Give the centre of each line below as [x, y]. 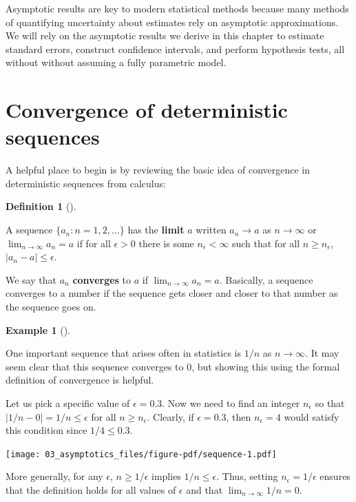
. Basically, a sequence [266, 279]
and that [205, 490]
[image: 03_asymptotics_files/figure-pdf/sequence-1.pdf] [141, 454]
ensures [335, 476]
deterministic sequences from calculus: [86, 183]
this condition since [46, 430]
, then [239, 416]
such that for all [266, 243]
